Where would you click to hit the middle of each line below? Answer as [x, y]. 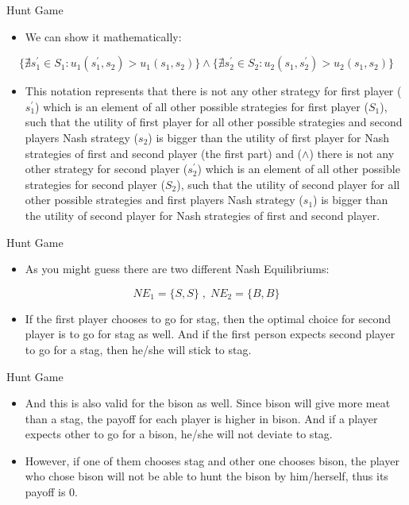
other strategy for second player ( [106, 169]
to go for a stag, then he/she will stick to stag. [138, 349]
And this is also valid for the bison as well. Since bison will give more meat [208, 403]
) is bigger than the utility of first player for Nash [269, 137]
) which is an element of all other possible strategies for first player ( [202, 106]
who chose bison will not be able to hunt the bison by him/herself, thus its [206, 476]
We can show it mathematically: [103, 36]
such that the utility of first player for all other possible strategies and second [214, 122]
